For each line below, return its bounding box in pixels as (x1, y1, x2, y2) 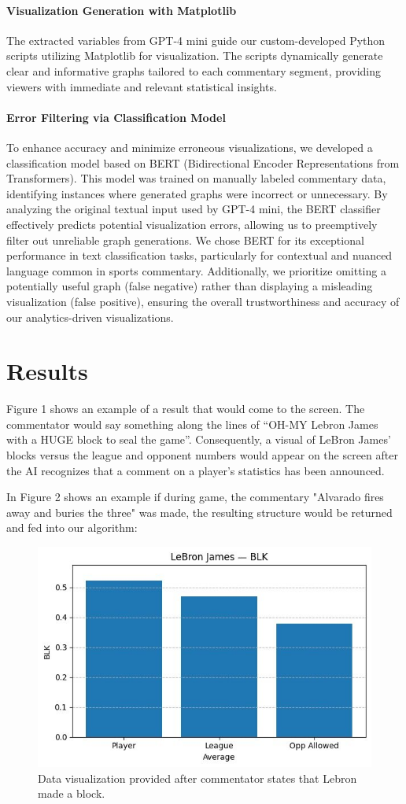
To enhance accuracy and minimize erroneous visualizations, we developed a (6, 138, 373, 155)
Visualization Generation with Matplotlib (6, 2, 237, 18)
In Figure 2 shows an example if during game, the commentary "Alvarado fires (6, 489, 384, 505)
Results (6, 355, 88, 387)
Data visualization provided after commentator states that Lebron (38, 769, 357, 786)
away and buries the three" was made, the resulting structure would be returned (6, 503, 393, 520)
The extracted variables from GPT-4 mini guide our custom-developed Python (6, 31, 386, 48)
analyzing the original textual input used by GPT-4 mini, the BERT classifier (6, 201, 381, 217)
